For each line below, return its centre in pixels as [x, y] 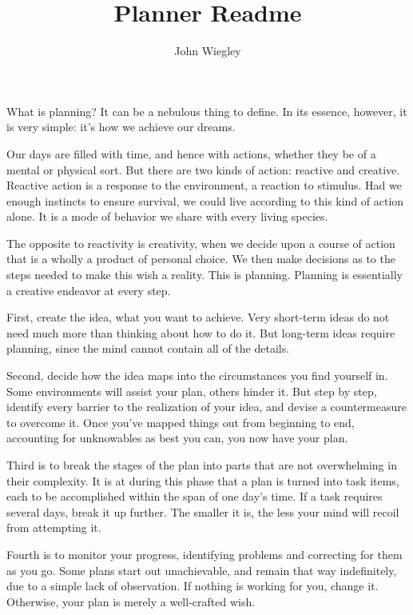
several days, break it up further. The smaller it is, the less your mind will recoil [203, 511]
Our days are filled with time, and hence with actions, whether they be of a [191, 153]
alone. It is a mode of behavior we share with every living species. [167, 216]
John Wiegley [208, 51]
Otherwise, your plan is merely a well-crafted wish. [131, 601]
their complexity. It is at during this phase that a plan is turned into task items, [203, 480]
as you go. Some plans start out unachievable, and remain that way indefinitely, [202, 570]
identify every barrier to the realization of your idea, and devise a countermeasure [206, 407]
